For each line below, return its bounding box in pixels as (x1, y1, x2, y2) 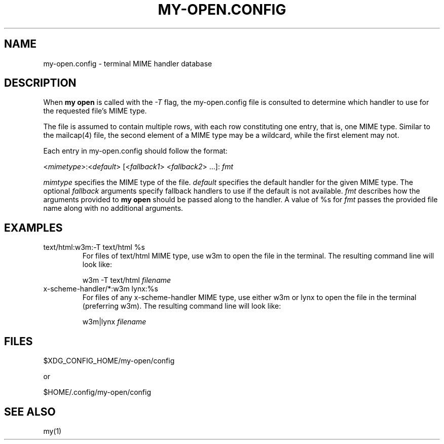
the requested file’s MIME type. (43, 106, 147, 116)
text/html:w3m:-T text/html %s (43, 243, 145, 252)
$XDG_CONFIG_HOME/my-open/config (43, 356, 175, 365)
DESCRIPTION (4, 77, 77, 90)
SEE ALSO (4, 405, 56, 418)
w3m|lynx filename (82, 317, 146, 326)
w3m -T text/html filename (82, 276, 171, 285)
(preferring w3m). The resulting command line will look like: (82, 302, 281, 311)
